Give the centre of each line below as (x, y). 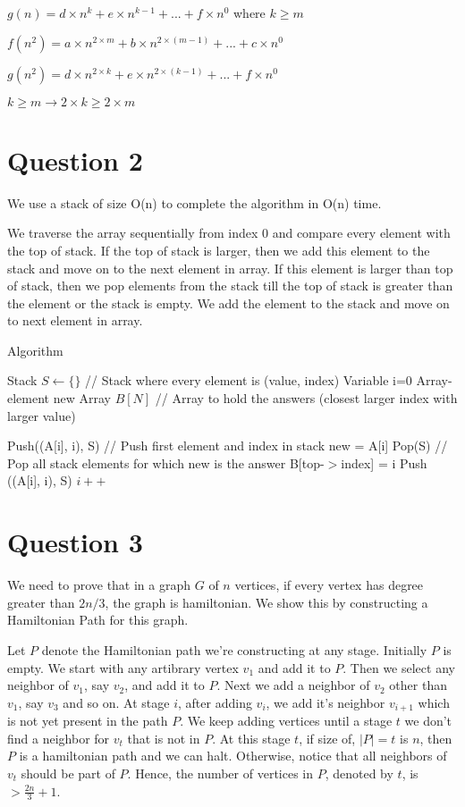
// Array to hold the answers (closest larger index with (306, 398)
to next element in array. (75, 320)
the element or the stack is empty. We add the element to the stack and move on (228, 303)
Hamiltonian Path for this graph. (98, 620)
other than (418, 685)
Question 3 (75, 542)
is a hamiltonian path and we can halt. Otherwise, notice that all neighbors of (233, 756)
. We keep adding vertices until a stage (286, 721)
